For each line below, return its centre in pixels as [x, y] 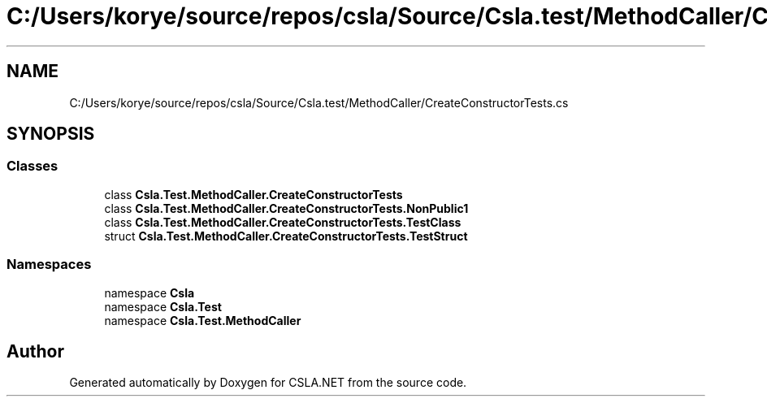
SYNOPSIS [51, 134]
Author [35, 351]
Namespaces [49, 264]
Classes [32, 166]
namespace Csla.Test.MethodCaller [203, 320]
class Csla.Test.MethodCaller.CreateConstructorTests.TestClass [283, 222]
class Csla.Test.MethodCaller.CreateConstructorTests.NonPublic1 [286, 208]
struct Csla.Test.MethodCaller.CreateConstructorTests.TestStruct [286, 236]
